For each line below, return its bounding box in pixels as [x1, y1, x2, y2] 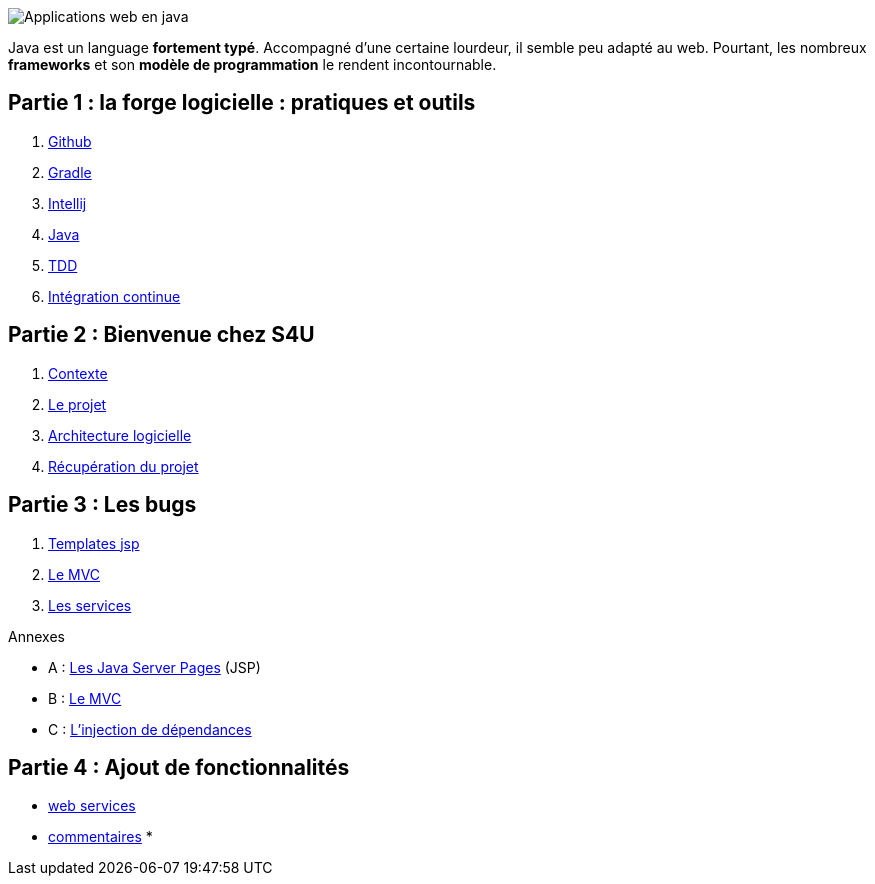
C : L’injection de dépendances [48, 720, 252, 738]
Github [48, 132, 92, 150]
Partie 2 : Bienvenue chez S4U [8, 322, 315, 348]
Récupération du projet [48, 457, 199, 475]
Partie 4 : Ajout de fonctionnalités [8, 754, 350, 780]
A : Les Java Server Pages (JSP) [48, 658, 261, 676]
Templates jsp [48, 534, 140, 552]
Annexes [8, 627, 65, 645]
